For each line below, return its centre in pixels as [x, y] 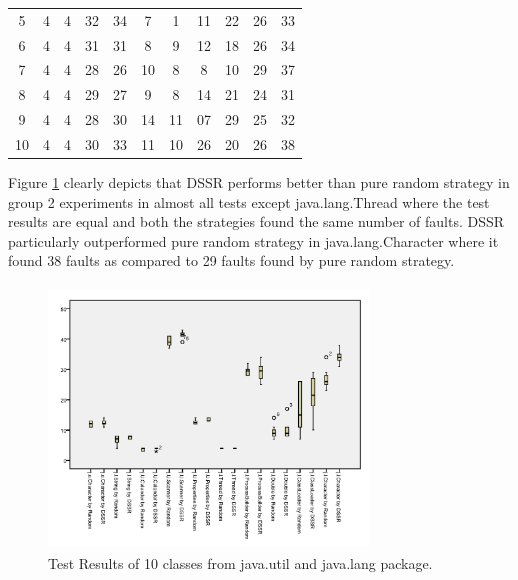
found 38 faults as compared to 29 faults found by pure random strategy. [231, 260]
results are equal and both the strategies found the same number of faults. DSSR [256, 221]
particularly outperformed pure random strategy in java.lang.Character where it [253, 240]
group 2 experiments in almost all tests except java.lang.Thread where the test [249, 201]
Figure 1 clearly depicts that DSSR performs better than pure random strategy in [259, 182]
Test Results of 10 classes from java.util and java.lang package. [240, 563]
